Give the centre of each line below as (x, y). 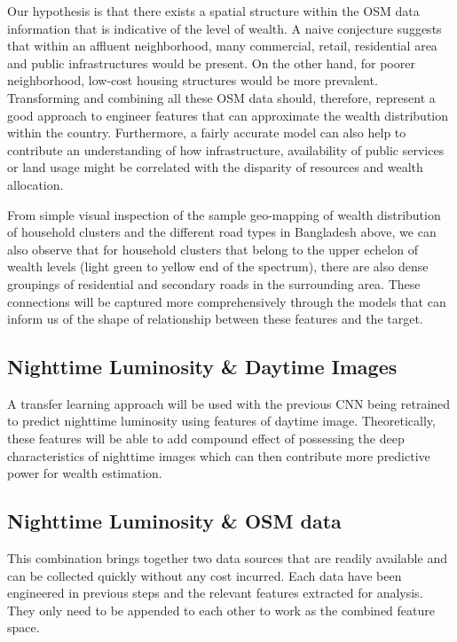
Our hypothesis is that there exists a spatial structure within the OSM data (213, 11)
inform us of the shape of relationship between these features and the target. (215, 319)
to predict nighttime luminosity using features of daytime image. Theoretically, (221, 421)
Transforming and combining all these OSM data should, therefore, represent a (221, 97)
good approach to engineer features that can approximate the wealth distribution (228, 115)
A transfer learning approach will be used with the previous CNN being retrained (229, 403)
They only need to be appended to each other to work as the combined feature (221, 610)
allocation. (35, 184)
